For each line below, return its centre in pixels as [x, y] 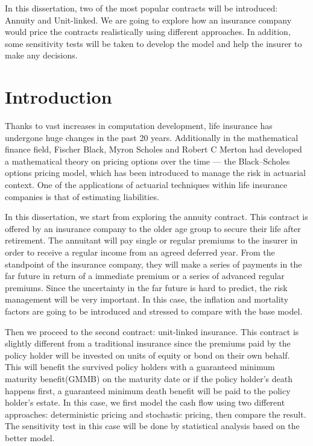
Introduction [58, 97]
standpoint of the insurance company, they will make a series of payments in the [153, 264]
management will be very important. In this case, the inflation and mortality [147, 299]
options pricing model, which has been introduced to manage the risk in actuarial [155, 173]
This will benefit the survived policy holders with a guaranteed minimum [140, 367]
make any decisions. [41, 55]
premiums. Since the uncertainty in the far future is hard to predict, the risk [146, 287]
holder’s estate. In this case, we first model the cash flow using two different [145, 402]
